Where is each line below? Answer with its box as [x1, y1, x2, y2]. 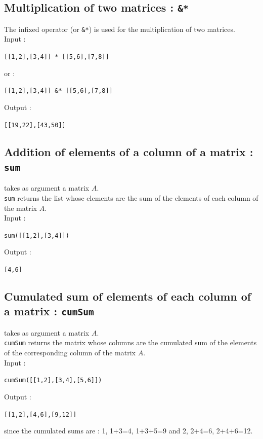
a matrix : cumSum [4, 303, 94, 319]
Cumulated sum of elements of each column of [4, 288, 251, 304]
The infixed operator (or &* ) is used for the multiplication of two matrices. [4, 23, 235, 34]
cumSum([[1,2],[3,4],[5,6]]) [4, 377, 102, 384]
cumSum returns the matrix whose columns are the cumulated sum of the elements [4, 337, 257, 348]
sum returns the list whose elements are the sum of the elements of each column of [4, 192, 258, 203]
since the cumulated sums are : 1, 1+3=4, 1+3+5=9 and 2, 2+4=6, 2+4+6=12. [4, 425, 253, 436]
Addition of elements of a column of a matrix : [4, 143, 253, 159]
